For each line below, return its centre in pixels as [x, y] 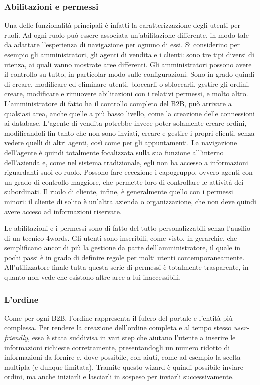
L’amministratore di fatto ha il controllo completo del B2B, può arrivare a [118, 103]
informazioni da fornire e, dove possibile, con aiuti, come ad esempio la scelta [123, 357]
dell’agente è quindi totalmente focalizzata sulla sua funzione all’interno [114, 152]
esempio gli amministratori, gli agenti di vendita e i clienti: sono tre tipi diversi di [129, 54]
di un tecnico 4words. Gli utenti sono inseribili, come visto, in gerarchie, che [121, 238]
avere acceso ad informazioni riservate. [63, 211]
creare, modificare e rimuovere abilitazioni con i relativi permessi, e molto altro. [126, 94]
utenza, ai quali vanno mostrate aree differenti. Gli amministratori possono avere [128, 64]
